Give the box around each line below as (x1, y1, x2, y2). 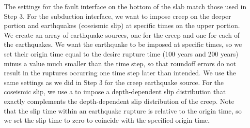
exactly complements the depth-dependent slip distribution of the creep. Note (4, 96, 234, 106)
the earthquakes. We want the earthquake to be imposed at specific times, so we (4, 39, 242, 49)
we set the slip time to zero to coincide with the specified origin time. (4, 115, 210, 125)
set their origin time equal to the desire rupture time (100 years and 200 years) (4, 48, 238, 58)
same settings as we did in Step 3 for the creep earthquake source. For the (4, 77, 224, 87)
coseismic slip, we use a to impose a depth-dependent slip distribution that (4, 86, 226, 97)
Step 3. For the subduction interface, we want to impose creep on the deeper (4, 11, 231, 21)
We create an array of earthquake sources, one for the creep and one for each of (4, 29, 240, 40)
